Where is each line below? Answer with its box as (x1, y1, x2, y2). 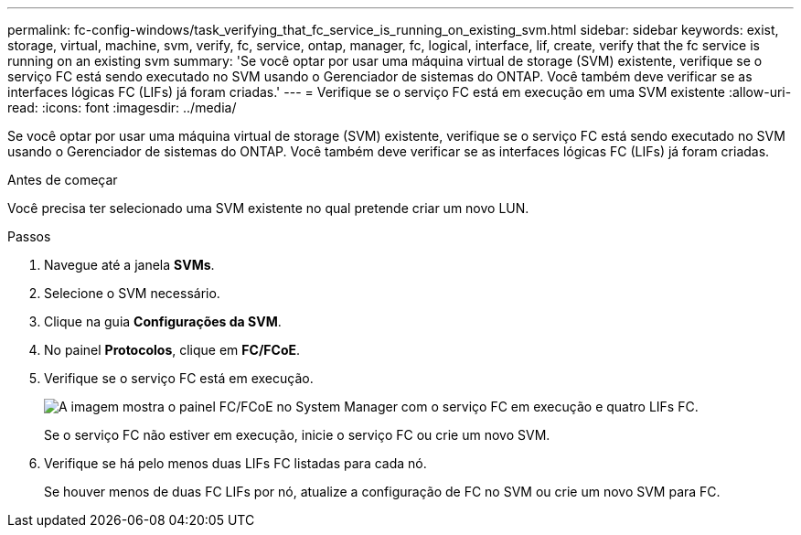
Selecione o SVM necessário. (44, 285, 220, 301)
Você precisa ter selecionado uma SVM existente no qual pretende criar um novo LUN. (7, 200, 529, 216)
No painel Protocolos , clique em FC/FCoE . (44, 342, 301, 358)
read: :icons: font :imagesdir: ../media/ (7, 100, 237, 115)
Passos (7, 229, 51, 244)
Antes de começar (7, 172, 118, 187)
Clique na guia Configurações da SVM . (44, 314, 282, 329)
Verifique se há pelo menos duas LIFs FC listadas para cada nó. (44, 455, 427, 471)
